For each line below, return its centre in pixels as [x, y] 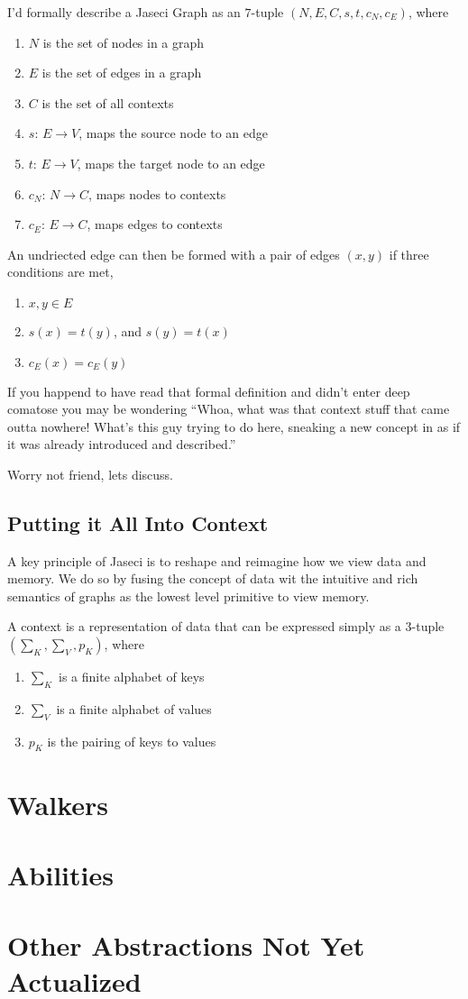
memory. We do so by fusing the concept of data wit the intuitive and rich [213, 578]
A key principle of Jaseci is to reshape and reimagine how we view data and [217, 560]
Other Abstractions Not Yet [186, 945]
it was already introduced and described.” [122, 444]
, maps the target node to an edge [171, 163]
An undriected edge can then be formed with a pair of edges [174, 254]
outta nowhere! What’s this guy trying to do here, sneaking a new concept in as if [234, 426]
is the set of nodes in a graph [124, 42]
